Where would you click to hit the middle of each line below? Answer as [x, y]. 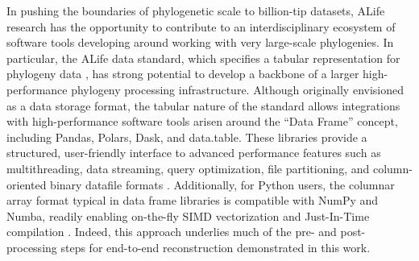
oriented [27, 184]
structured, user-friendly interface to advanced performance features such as [194, 153]
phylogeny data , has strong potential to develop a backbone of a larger [183, 74]
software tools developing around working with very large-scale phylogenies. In [200, 42]
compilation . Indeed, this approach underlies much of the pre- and [172, 232]
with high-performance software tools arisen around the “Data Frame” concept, [202, 121]
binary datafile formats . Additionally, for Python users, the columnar [222, 184]
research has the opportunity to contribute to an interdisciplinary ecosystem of [201, 26]
